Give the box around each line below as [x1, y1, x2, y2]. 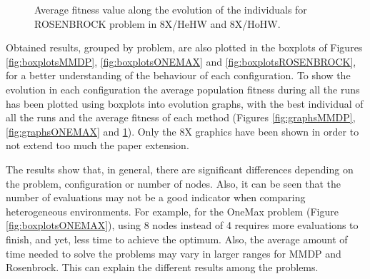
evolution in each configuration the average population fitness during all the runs [6, 81, 360, 96]
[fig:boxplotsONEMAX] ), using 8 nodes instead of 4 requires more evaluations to [6, 218, 359, 233]
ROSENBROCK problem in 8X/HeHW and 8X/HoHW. [34, 16, 281, 31]
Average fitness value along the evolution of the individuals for [34, 2, 307, 16]
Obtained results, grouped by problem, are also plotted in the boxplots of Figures [6, 40, 363, 55]
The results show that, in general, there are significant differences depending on [6, 161, 354, 176]
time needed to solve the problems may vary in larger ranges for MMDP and [6, 245, 341, 260]
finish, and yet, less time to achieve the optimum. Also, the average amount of [6, 231, 348, 246]
